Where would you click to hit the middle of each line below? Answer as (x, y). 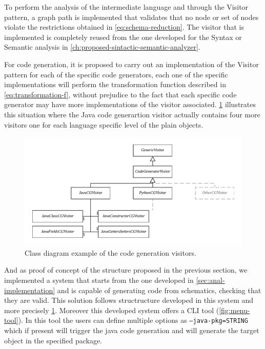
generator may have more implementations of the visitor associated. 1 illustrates (130, 104)
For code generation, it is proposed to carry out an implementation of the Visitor (131, 64)
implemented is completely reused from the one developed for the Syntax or (123, 37)
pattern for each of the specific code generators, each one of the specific (116, 74)
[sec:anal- (210, 280)
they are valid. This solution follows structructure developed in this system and (129, 300)
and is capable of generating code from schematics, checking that (159, 290)
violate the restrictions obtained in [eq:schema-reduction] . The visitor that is (124, 27)
